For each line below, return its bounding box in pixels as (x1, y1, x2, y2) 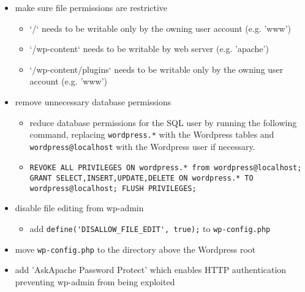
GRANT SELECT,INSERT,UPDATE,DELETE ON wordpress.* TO (29, 174, 254, 183)
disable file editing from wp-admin (15, 201, 144, 214)
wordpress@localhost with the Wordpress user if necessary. (29, 140, 255, 152)
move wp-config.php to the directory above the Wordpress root (15, 242, 256, 255)
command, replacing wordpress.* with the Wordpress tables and (29, 128, 274, 141)
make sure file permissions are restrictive (15, 1, 168, 13)
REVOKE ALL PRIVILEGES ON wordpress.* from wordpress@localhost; (29, 163, 302, 173)
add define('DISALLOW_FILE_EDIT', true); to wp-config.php (29, 222, 271, 235)
